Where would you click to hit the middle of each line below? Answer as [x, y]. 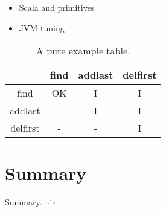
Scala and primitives [57, 7]
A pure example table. [83, 51]
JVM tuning [42, 27]
